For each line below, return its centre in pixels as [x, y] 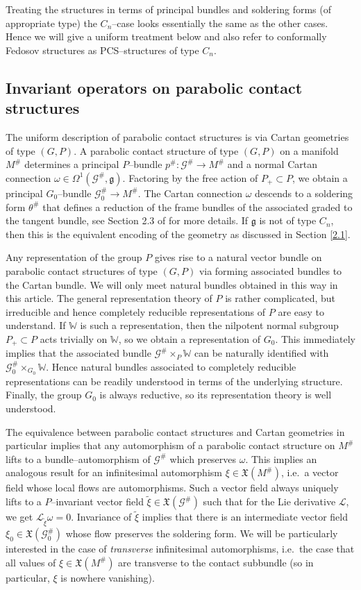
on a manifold [309, 150]
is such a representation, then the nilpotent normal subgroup [209, 325]
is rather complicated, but [280, 298]
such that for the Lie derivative [269, 501]
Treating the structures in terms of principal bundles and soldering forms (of [168, 9]
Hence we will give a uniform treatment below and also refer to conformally [166, 36]
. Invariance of [101, 517]
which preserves [203, 458]
